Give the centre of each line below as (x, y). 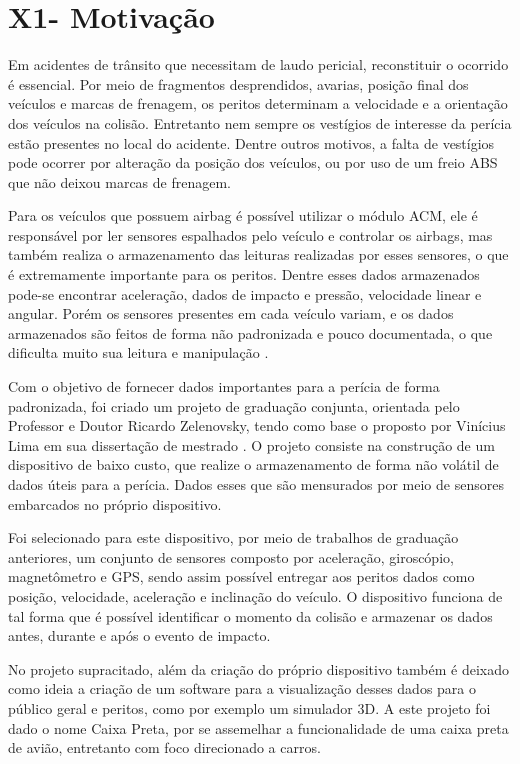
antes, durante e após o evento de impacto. (139, 635)
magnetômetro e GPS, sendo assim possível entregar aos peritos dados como (241, 576)
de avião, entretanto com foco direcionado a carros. (164, 747)
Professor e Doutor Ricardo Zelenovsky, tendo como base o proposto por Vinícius (257, 425)
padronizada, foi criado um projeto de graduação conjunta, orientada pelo (234, 405)
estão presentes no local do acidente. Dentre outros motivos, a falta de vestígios (251, 142)
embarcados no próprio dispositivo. (115, 503)
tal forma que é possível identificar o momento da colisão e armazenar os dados (250, 615)
